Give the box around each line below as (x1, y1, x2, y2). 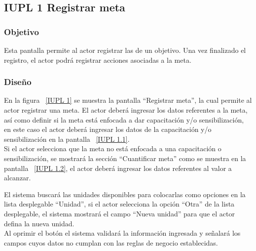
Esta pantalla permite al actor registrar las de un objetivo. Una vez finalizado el (4, 45, 246, 55)
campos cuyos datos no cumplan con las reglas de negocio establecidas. (4, 237, 218, 248)
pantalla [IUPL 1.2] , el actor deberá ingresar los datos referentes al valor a (4, 163, 232, 173)
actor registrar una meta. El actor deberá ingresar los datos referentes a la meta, (4, 105, 248, 115)
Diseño (4, 76, 32, 88)
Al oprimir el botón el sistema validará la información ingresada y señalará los (4, 228, 241, 238)
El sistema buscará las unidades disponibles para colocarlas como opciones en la (4, 189, 246, 199)
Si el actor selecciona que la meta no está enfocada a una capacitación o (4, 143, 221, 154)
